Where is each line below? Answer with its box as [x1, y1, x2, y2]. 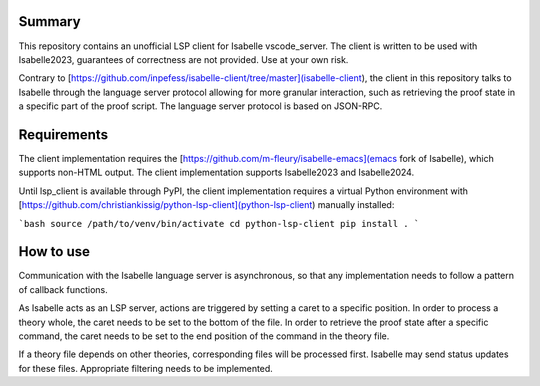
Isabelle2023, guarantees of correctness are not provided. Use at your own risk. [18, 53, 349, 65]
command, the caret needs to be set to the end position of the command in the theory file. [18, 330, 390, 342]
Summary [18, 13, 81, 30]
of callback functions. [18, 283, 109, 295]
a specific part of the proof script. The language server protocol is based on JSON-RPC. [18, 100, 383, 112]
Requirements [18, 126, 109, 143]
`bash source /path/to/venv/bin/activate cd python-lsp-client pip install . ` [18, 218, 420, 229]
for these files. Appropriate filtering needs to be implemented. [18, 362, 274, 374]
